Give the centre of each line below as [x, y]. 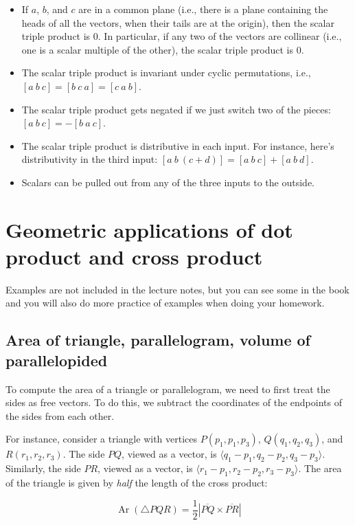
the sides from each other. [60, 415]
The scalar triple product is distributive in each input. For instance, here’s [178, 145]
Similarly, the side [43, 468]
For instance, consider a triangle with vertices [102, 439]
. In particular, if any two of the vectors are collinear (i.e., [220, 36]
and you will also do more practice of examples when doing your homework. [165, 303]
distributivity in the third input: [90, 159]
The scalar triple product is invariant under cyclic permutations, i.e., [166, 72]
